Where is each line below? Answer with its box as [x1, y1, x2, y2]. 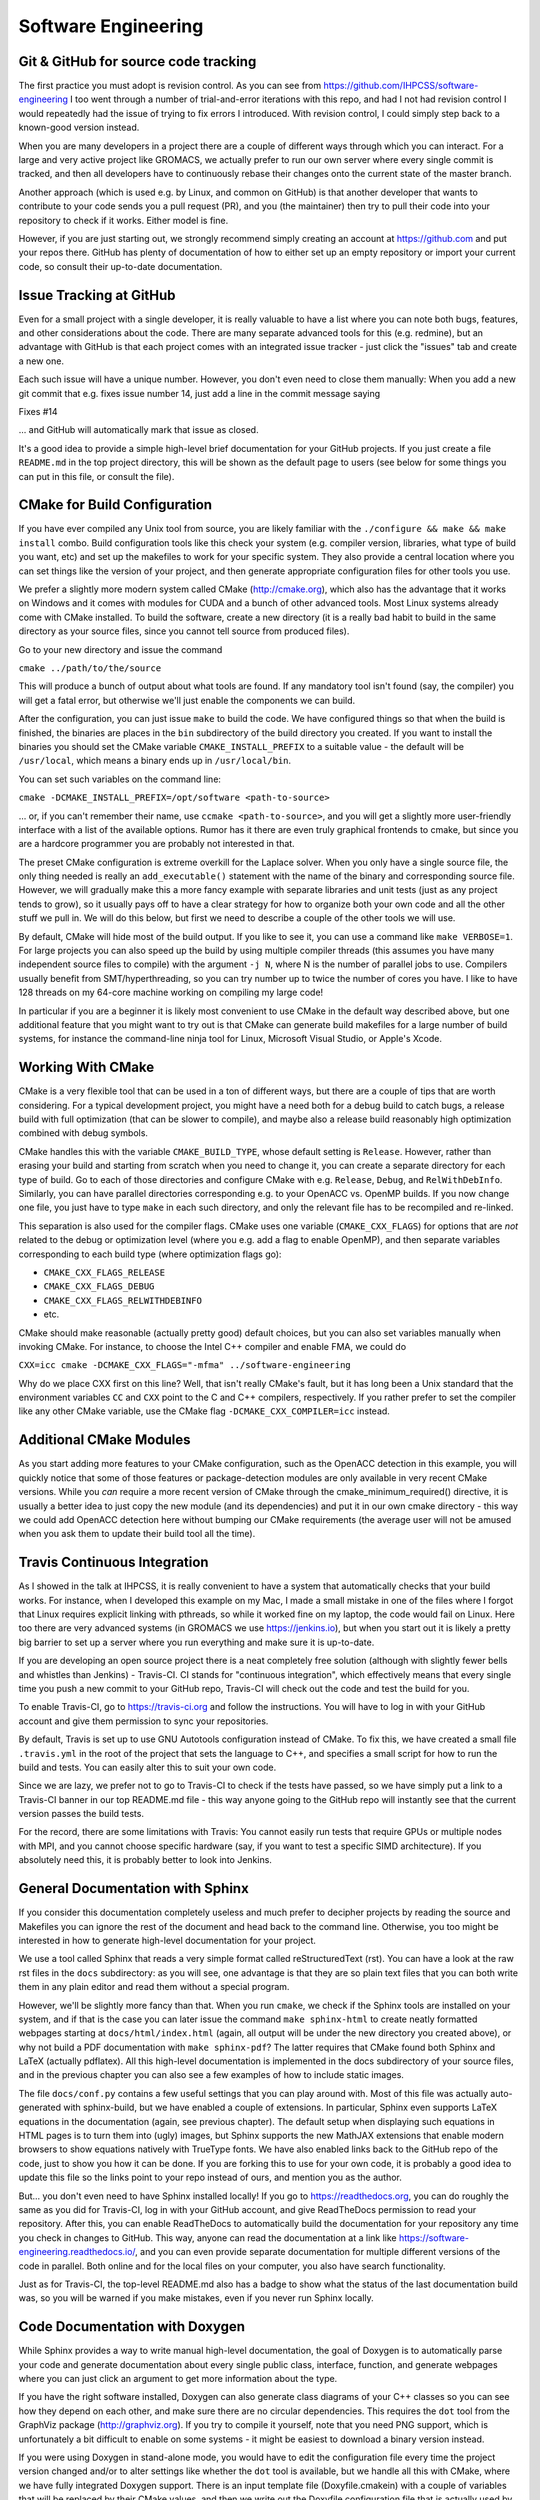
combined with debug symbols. [18, 1127, 149, 1139]
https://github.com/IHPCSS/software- [323, 80, 479, 92]
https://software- [398, 2231, 470, 2244]
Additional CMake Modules [18, 1431, 191, 1449]
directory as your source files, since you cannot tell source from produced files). [18, 625, 350, 637]
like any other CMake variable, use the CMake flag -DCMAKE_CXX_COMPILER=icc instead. [18, 1405, 390, 1417]
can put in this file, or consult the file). [18, 470, 175, 482]
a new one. [18, 355, 65, 367]
